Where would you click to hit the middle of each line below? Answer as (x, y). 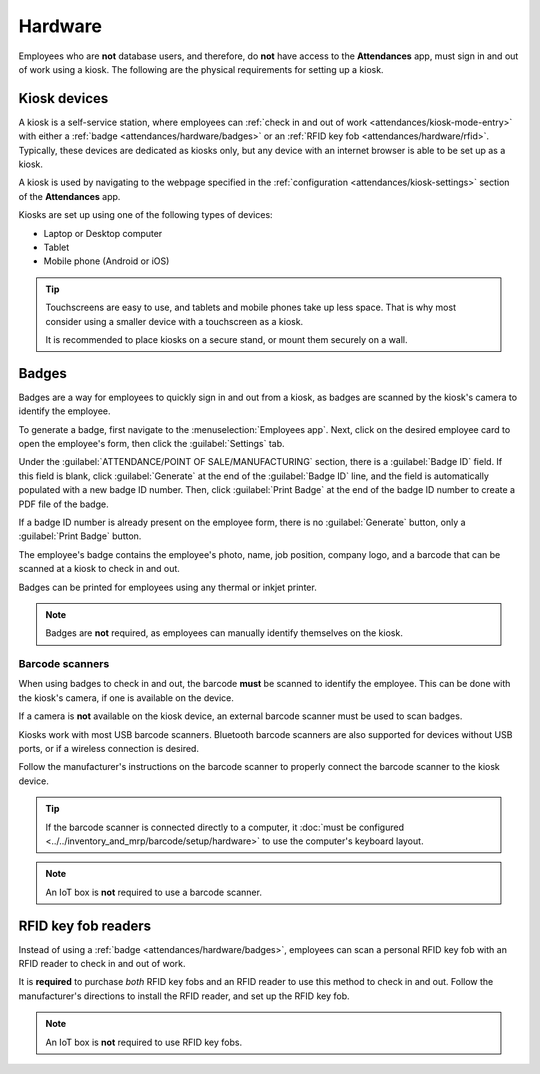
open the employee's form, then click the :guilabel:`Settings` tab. (151, 443)
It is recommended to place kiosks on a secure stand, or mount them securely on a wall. (227, 339)
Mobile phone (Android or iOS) (106, 261)
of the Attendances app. (69, 196)
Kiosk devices (63, 98)
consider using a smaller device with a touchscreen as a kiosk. (174, 321)
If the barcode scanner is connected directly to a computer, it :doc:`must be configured (225, 827)
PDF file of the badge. (63, 504)
